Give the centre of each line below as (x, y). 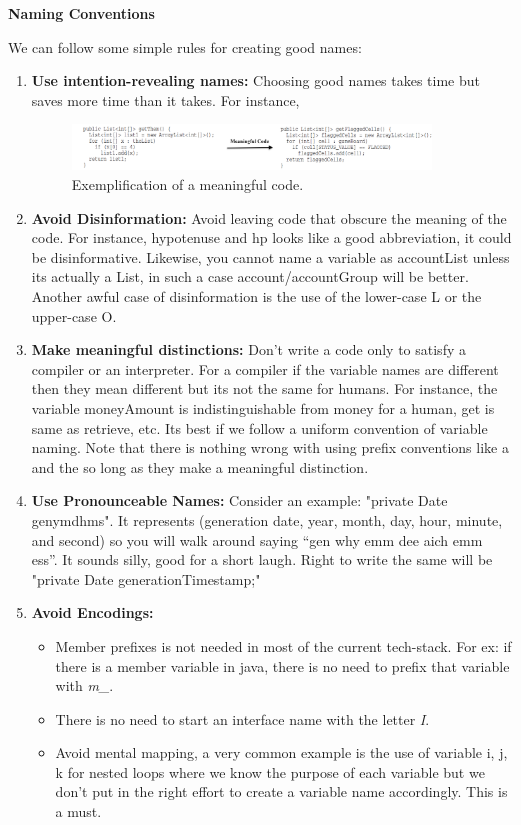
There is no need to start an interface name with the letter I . (242, 718)
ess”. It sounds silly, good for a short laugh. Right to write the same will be (262, 559)
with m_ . (84, 685)
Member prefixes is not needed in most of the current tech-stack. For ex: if (283, 645)
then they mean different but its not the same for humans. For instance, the (264, 388)
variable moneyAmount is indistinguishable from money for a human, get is (263, 407)
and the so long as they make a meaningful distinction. (200, 466)
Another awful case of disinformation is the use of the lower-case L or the (256, 296)
